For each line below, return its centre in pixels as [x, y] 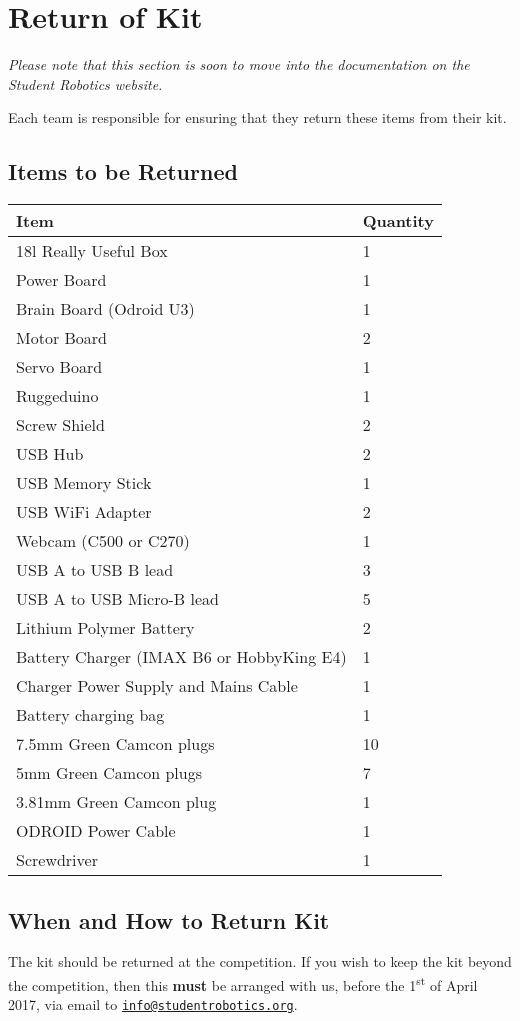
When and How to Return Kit [169, 919]
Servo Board [59, 367]
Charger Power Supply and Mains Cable [157, 686]
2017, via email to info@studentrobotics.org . [153, 1004]
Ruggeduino [57, 396]
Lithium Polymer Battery [105, 628]
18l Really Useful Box [92, 251]
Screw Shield [60, 425]
